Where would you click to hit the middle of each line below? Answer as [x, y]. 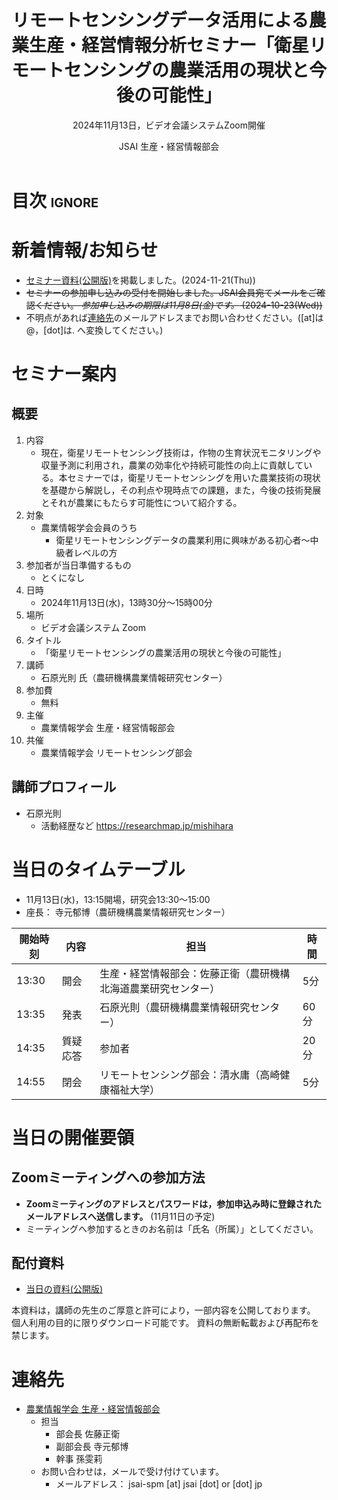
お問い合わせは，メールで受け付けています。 [132, 1472]
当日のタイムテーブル [98, 869]
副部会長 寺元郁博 [92, 1447]
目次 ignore [55, 200]
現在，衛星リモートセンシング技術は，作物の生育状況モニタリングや [181, 452]
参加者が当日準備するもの [78, 565]
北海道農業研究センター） [160, 988]
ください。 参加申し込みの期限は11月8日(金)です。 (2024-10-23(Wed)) [178, 305]
